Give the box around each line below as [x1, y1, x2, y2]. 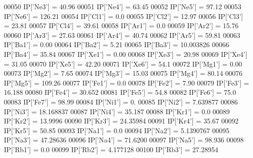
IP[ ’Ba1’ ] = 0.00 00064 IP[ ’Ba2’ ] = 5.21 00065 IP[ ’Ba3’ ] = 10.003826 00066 [4, 39, 229, 50]
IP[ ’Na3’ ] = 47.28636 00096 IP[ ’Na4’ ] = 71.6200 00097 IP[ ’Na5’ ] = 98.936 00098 [4, 135, 244, 145]
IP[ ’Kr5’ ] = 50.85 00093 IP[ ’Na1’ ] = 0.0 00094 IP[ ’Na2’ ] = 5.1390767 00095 [4, 125, 230, 135]
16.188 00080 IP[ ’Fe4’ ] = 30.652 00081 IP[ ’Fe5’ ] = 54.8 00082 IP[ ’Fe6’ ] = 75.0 [4, 87, 236, 97]
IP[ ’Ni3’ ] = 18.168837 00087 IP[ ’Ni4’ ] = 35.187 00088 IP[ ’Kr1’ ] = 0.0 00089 [4, 106, 230, 116]
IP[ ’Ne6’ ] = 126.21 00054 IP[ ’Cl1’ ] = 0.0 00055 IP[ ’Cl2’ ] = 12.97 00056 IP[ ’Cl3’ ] [4, 11, 243, 21]
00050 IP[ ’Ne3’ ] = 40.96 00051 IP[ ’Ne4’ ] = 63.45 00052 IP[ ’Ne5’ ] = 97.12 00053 [4, 1, 241, 11]
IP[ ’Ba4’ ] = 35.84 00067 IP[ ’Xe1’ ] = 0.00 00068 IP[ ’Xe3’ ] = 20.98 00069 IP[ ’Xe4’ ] [4, 49, 248, 59]
